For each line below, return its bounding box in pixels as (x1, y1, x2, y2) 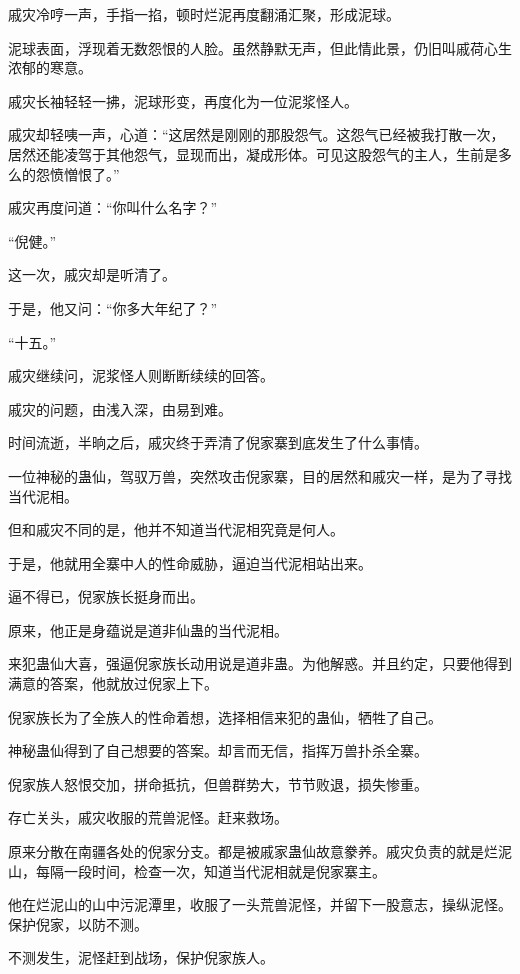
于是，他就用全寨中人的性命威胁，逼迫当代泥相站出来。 (8, 552, 372, 573)
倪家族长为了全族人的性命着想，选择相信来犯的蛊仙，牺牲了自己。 (8, 706, 442, 727)
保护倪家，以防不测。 (8, 913, 148, 934)
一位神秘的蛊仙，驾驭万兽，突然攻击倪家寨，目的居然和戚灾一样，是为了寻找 (8, 465, 512, 486)
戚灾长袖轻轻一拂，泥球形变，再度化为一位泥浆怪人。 (8, 90, 358, 111)
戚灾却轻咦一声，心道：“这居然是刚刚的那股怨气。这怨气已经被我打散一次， (8, 124, 505, 145)
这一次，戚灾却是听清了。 (8, 264, 176, 285)
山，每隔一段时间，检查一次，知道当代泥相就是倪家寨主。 (8, 860, 386, 881)
